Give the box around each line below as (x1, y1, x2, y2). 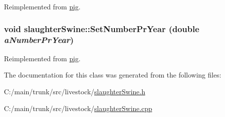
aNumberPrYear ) (4, 34, 74, 46)
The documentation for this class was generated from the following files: (4, 70, 222, 80)
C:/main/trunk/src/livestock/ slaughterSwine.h (4, 86, 146, 96)
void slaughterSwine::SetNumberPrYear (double (4, 22, 199, 35)
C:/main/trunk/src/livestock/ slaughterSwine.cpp (4, 103, 152, 113)
